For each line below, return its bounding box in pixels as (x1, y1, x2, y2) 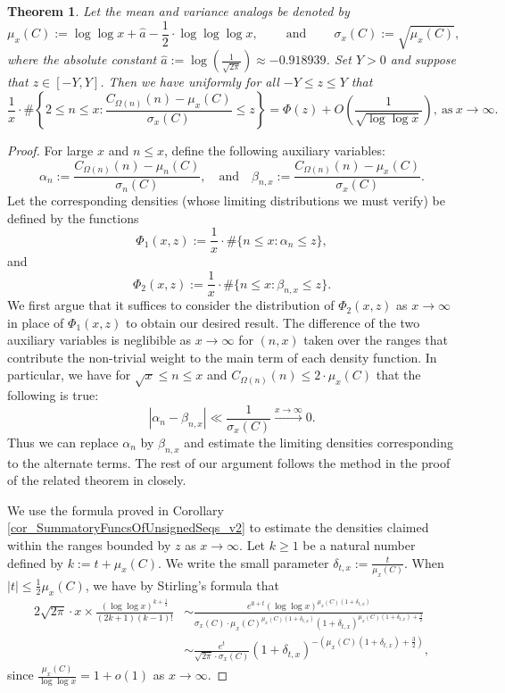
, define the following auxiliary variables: (163, 141, 385, 160)
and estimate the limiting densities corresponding (184, 432, 454, 451)
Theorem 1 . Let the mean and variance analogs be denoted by (7, 2, 350, 20)
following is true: (7, 386, 99, 405)
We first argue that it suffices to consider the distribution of (7, 296, 335, 314)
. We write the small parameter (158, 553, 329, 572)
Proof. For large (7, 141, 94, 160)
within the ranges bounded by (7, 536, 171, 555)
